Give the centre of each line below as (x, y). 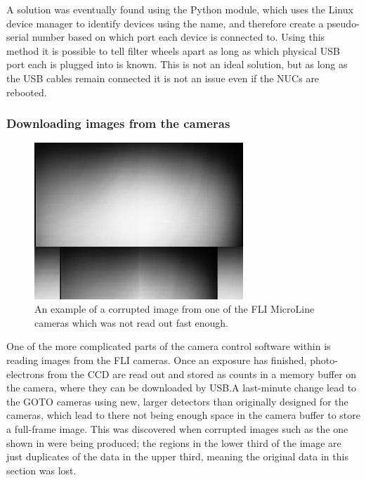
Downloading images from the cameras (118, 123)
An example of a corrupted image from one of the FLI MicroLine (175, 309)
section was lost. (41, 470)
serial (18, 37)
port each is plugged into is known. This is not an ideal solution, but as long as (177, 64)
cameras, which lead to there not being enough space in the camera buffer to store (183, 415)
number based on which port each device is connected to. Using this (178, 37)
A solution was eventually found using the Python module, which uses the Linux (180, 9)
